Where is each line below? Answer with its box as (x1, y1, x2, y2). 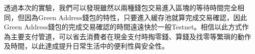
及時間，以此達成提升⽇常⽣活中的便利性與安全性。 (4, 41, 169, 51)
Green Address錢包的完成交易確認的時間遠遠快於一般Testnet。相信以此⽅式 (4, 22, 242, 32)
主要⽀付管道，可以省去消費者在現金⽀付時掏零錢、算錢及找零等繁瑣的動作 (10, 31, 251, 41)
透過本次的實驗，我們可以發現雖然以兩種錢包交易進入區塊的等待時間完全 (4, 2, 237, 12)
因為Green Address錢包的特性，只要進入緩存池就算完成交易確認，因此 (24, 12, 247, 22)
